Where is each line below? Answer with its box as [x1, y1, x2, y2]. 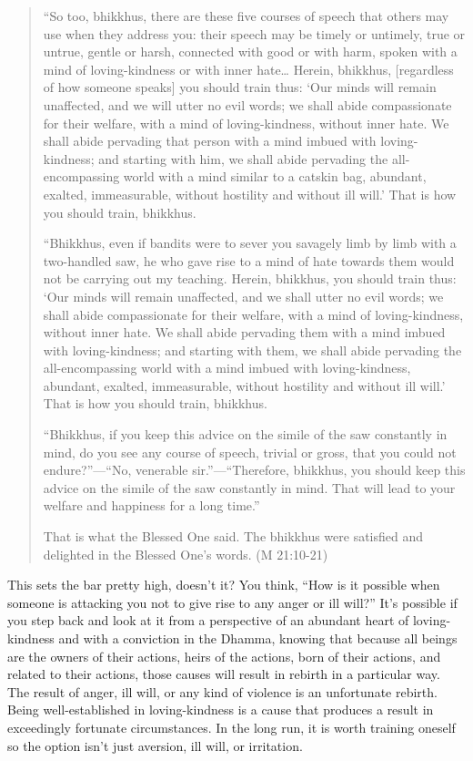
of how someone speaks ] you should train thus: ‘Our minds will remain [43, 77, 437, 97]
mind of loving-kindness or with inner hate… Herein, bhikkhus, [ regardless [43, 59, 454, 78]
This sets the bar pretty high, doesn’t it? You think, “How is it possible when [7, 575, 440, 594]
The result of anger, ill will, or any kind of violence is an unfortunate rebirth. [7, 682, 438, 701]
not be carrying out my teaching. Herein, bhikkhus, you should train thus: [43, 269, 457, 288]
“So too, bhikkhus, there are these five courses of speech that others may [43, 6, 449, 25]
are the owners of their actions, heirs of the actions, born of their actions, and [7, 646, 441, 665]
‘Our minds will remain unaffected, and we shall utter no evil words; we [43, 286, 444, 305]
